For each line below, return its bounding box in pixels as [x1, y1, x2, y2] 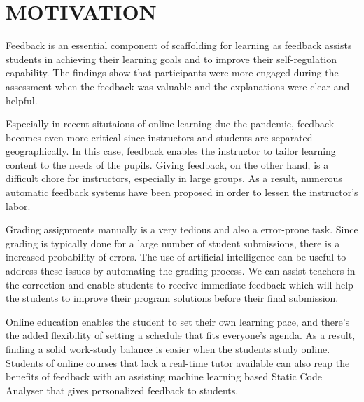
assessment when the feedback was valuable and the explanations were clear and [6, 78, 350, 93]
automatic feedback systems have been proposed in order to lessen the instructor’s [6, 185, 358, 200]
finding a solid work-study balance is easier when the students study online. [6, 342, 330, 356]
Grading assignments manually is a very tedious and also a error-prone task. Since [6, 222, 358, 237]
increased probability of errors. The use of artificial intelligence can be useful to [6, 249, 346, 264]
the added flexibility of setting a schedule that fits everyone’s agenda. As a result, [6, 328, 356, 342]
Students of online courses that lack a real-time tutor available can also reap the [6, 355, 350, 370]
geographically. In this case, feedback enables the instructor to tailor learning [6, 144, 336, 158]
